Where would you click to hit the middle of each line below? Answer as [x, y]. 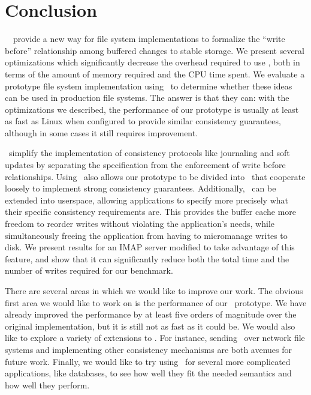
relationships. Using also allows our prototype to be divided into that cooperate [155, 176]
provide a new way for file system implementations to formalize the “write [149, 39]
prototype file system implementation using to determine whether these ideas [149, 86]
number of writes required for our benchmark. [89, 270]
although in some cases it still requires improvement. [102, 132]
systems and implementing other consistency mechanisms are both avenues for [149, 349]
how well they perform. [47, 384]
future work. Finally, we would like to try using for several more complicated [148, 361]
